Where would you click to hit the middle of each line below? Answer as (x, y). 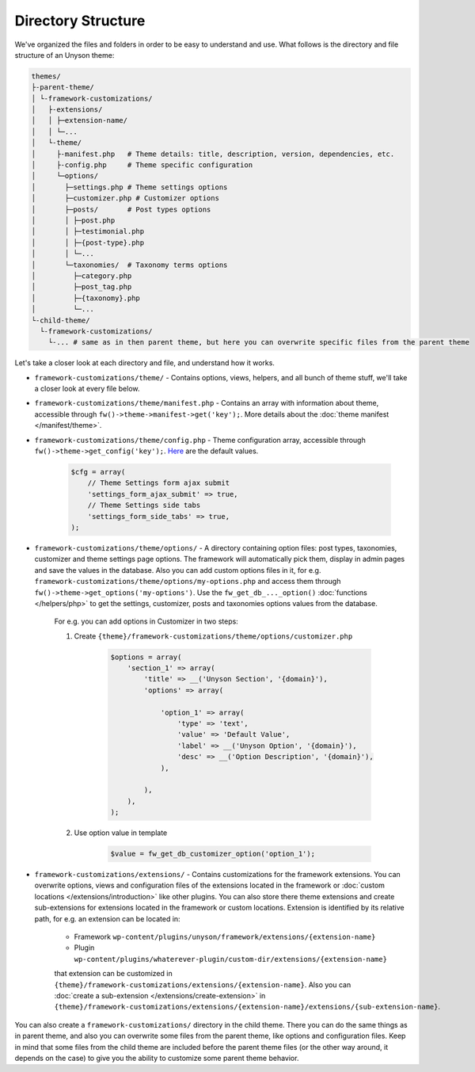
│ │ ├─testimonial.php (88, 231)
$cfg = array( (98, 472)
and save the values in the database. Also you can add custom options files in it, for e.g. (178, 570)
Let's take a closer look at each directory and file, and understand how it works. (144, 363)
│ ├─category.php (82, 276)
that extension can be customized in (114, 974)
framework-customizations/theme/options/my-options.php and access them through (188, 582)
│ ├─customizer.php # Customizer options (125, 198)
